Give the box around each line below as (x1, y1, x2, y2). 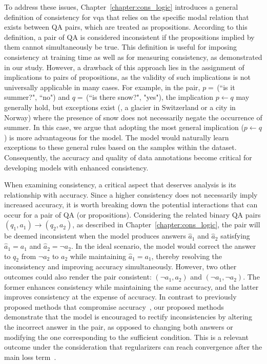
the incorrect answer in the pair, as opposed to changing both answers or (4, 322, 233, 332)
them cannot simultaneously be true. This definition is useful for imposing (4, 41, 237, 52)
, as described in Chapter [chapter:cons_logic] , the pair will (72, 219, 260, 230)
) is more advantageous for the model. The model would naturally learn (4, 132, 229, 142)
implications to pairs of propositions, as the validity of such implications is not (4, 72, 251, 82)
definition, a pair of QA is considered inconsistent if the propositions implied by (4, 31, 255, 42)
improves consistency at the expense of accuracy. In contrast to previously (4, 291, 237, 302)
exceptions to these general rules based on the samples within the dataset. (4, 142, 237, 153)
